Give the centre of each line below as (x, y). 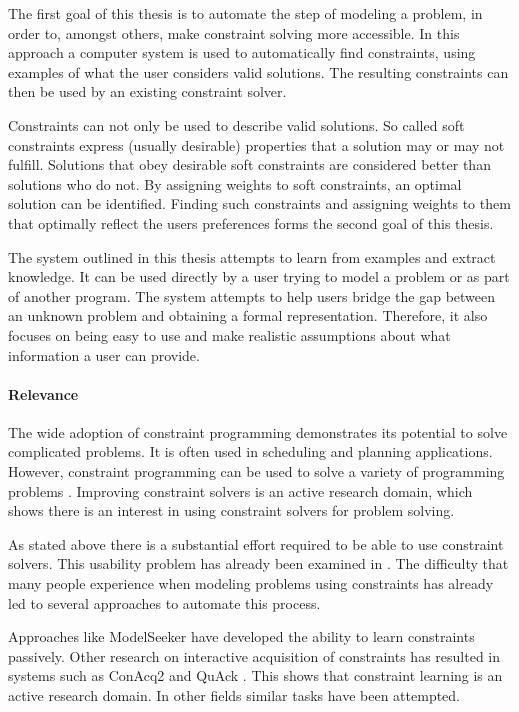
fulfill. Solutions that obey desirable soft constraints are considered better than (249, 164)
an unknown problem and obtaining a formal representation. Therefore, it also (248, 315)
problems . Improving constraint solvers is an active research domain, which (240, 490)
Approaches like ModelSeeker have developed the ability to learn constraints (241, 636)
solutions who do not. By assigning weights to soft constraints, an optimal (235, 183)
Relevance (43, 393)
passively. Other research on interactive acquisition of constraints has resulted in (254, 655)
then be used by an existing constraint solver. (147, 91)
